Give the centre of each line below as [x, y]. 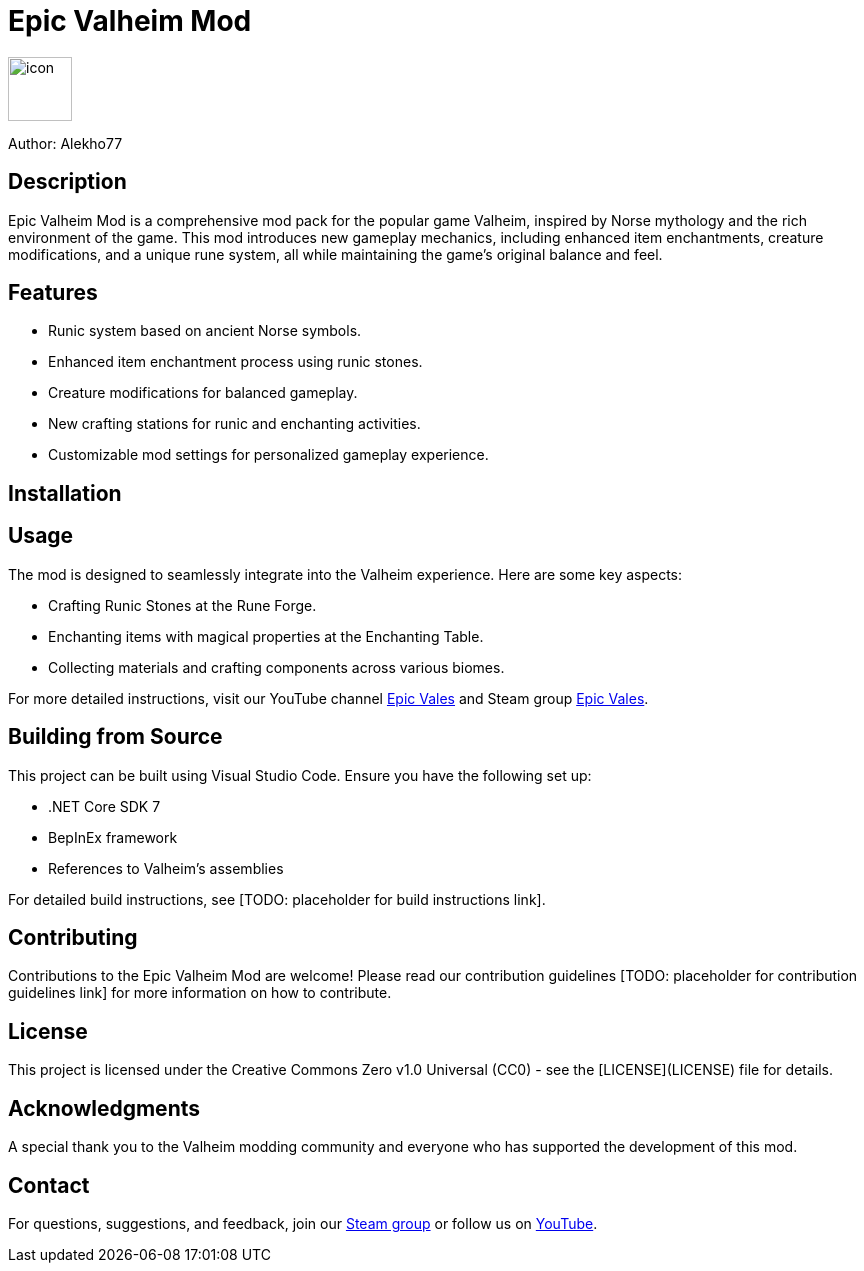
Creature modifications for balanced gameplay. [203, 393]
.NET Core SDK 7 [104, 806]
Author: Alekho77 [65, 143]
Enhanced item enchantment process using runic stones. [235, 362]
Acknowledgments [104, 1108]
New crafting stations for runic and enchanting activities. [234, 424]
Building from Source [115, 737]
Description [67, 182]
